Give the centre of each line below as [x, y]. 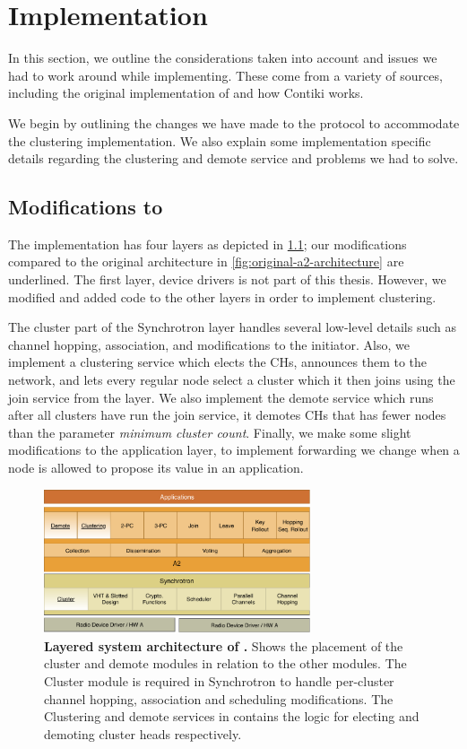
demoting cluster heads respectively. [143, 733]
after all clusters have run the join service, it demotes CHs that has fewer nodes [227, 415]
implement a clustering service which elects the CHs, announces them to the [218, 362]
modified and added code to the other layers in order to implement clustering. [222, 296]
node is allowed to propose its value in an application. [156, 468]
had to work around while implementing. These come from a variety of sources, [225, 75]
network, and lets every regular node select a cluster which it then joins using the [232, 380]
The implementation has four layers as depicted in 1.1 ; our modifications [208, 244]
